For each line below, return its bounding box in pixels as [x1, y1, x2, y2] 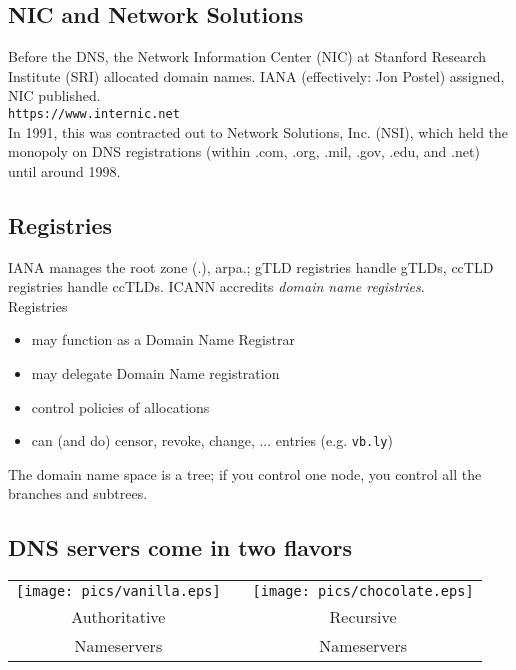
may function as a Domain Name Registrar [31, 329, 295, 350]
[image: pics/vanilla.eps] [16, 583, 221, 600]
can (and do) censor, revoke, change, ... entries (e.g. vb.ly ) [31, 430, 393, 451]
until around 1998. [8, 160, 121, 181]
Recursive [329, 605, 397, 629]
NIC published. [8, 85, 101, 106]
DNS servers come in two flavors [8, 532, 353, 563]
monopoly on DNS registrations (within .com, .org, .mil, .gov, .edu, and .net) [8, 141, 480, 162]
